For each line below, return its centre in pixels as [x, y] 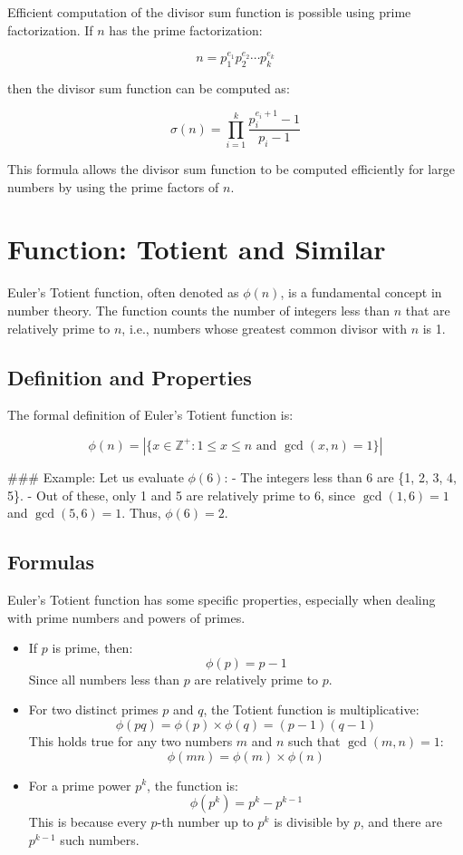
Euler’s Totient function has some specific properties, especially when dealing [222, 599]
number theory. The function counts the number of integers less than [199, 310]
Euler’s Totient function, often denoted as [123, 292]
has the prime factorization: [186, 29]
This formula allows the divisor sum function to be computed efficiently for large [231, 169]
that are [428, 310]
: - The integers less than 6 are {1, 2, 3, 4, [340, 476]
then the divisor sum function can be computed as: [149, 87]
